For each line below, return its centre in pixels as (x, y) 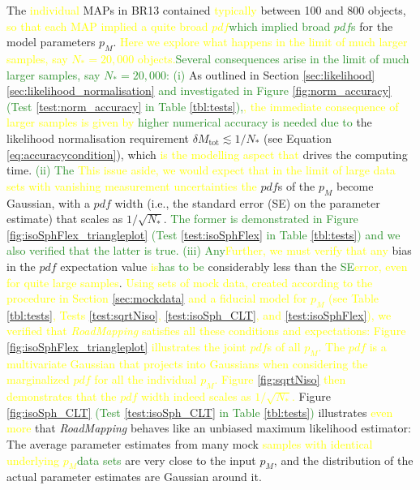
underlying (33, 460)
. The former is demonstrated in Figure (261, 219)
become (355, 185)
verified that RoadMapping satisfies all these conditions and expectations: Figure (206, 331)
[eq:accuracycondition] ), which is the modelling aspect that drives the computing (207, 154)
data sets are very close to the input (167, 460)
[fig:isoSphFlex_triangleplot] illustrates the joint (126, 347)
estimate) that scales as (65, 219)
